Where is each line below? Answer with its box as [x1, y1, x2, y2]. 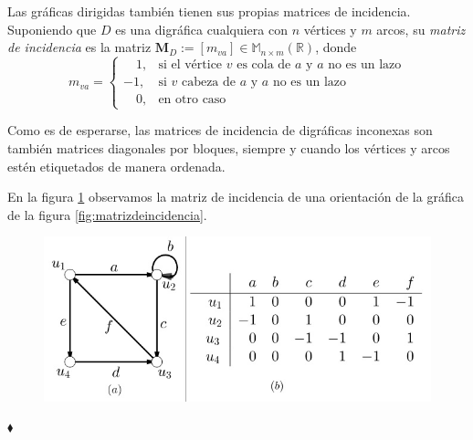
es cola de [236, 58, 291, 72]
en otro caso [158, 93, 226, 107]
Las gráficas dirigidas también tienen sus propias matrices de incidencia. [7, 2, 411, 20]
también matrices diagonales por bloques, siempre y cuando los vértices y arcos [7, 138, 450, 157]
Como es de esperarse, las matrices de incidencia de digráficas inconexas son [7, 120, 433, 140]
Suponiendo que [7, 19, 97, 38]
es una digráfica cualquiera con [115, 19, 288, 38]
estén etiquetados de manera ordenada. [7, 156, 226, 175]
